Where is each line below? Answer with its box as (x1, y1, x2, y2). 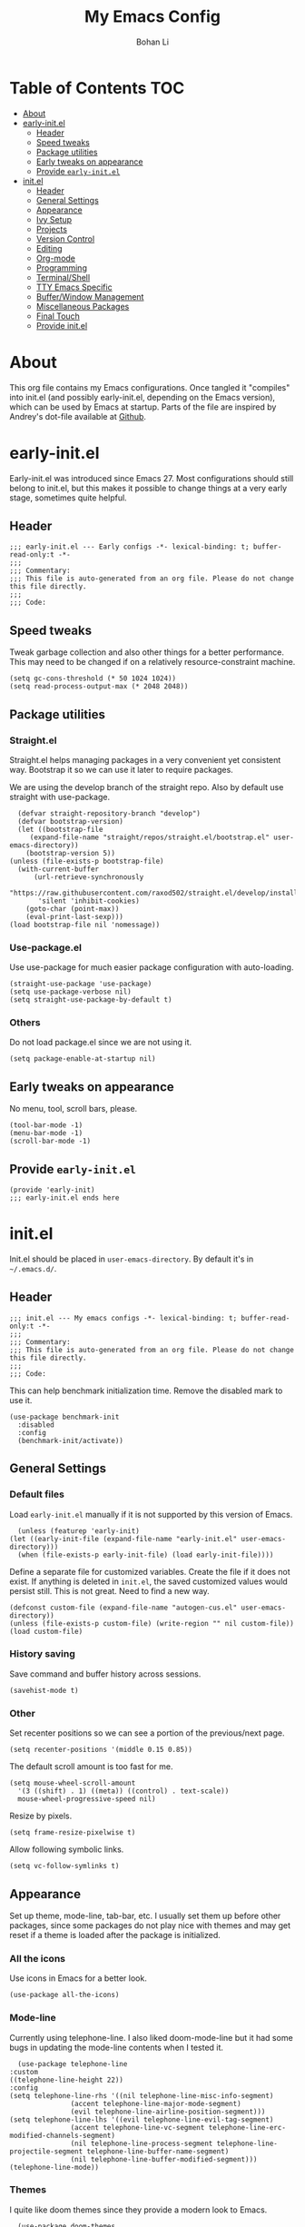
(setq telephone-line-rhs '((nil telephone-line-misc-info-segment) (9, 2091, 274, 2100)
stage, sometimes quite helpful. (9, 492, 127, 503)
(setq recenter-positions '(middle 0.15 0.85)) (9, 1746, 193, 1755)
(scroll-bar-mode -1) (9, 1137, 92, 1146)
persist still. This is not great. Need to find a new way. (9, 1585, 211, 1596)
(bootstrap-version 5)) (25, 848, 116, 857)
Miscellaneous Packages (35, 301, 130, 312)
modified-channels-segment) (9, 2131, 116, 2140)
